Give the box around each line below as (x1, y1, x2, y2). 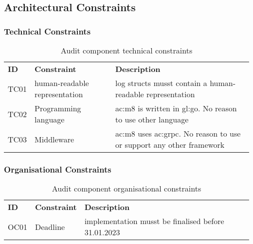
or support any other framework (115, 139, 225, 150)
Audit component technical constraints (60, 45, 193, 56)
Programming (35, 103, 81, 114)
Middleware (35, 133, 74, 145)
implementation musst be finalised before (84, 215, 224, 227)
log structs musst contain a (115, 77, 207, 88)
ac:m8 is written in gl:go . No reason (115, 103, 237, 114)
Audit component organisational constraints (52, 183, 201, 194)
